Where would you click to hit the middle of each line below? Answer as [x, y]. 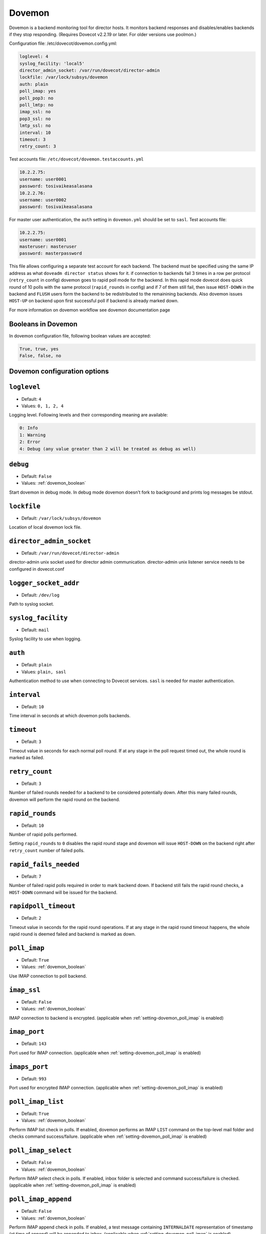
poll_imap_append [40, 1199]
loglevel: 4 [34, 57]
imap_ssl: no [35, 112]
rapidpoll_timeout [42, 906]
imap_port [27, 1032]
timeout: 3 [33, 139]
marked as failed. [27, 758]
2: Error [30, 442]
